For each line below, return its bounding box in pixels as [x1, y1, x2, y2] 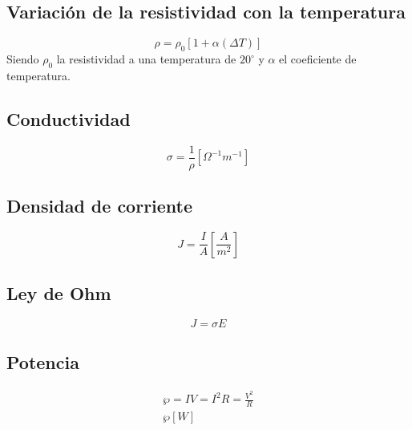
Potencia [6, 350, 79, 375]
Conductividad [6, 106, 131, 131]
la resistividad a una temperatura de [56, 51, 236, 67]
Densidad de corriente [6, 193, 193, 218]
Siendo [6, 51, 39, 67]
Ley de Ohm [6, 281, 111, 306]
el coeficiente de [279, 51, 357, 67]
